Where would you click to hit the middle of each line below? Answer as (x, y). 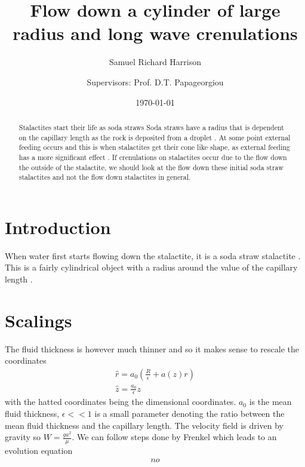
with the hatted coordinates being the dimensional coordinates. (121, 402)
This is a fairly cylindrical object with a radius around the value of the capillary (151, 267)
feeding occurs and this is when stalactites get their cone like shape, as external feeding (154, 147)
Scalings (38, 320)
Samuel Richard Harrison (155, 62)
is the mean (270, 402)
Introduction (58, 227)
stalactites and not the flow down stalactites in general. (105, 177)
